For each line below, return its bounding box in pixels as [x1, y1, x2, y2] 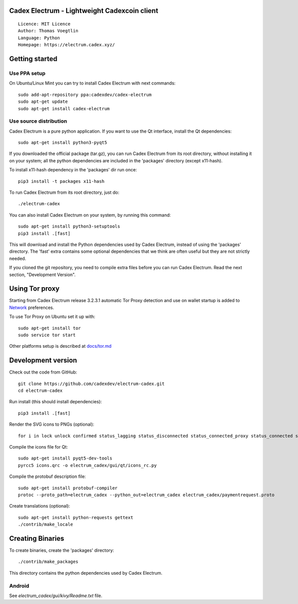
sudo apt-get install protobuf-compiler [18, 485, 118, 491]
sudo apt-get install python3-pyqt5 [18, 140, 107, 146]
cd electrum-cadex [18, 388, 63, 393]
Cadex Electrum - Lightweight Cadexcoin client [9, 6, 158, 15]
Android [9, 582, 29, 589]
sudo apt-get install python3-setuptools [18, 224, 120, 229]
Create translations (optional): [9, 503, 71, 509]
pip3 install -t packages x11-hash [18, 178, 105, 184]
